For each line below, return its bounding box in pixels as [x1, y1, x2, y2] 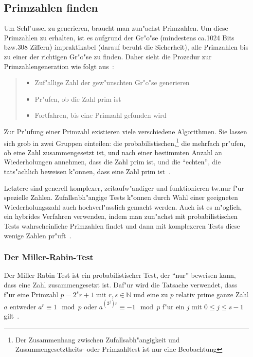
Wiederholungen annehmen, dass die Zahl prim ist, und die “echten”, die [4, 157, 221, 167]
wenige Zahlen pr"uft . [4, 230, 72, 240]
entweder [10, 301, 36, 311]
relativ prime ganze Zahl [176, 289, 249, 299]
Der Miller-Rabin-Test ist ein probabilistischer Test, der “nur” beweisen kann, [4, 270, 236, 280]
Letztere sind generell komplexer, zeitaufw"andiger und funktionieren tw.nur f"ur [4, 182, 244, 193]
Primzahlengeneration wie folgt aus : [4, 61, 114, 71]
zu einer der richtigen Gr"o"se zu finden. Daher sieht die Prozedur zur [4, 51, 212, 61]
